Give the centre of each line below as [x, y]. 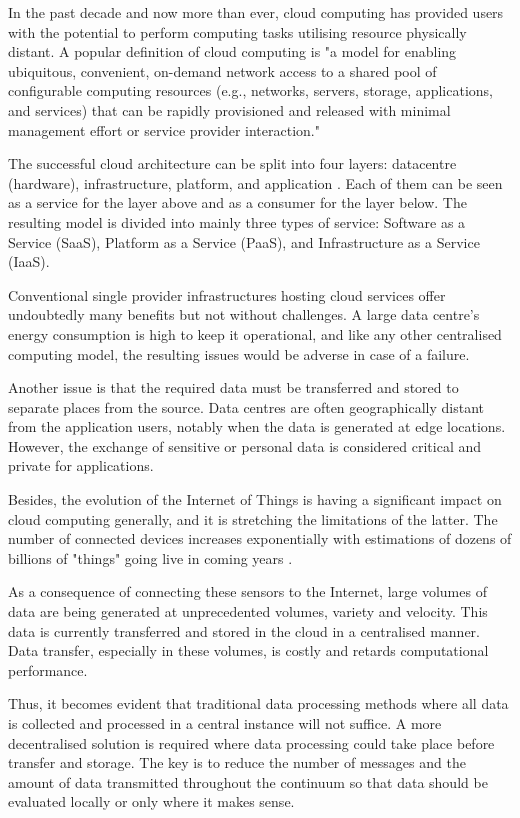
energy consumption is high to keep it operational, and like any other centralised [255, 333]
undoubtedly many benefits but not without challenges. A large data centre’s [244, 314]
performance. [48, 669]
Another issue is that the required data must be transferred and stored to [233, 387]
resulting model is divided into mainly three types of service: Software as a [237, 221]
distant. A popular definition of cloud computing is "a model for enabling [232, 51]
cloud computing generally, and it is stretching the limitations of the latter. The [253, 518]
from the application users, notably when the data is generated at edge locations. [257, 426]
